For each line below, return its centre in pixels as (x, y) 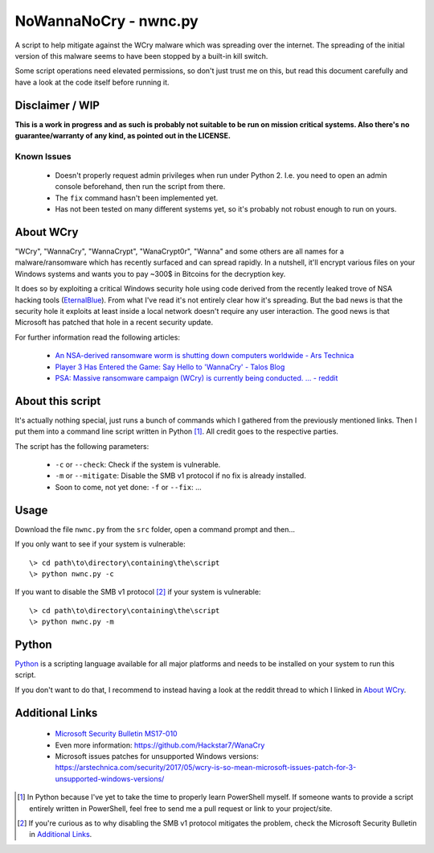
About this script (58, 401)
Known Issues (43, 156)
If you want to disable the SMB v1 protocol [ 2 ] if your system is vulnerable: (138, 592)
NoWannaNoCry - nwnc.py (106, 21)
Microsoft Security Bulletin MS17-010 (116, 734)
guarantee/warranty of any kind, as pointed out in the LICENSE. (123, 136)
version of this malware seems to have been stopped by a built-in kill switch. (141, 56)
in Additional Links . (61, 834)
